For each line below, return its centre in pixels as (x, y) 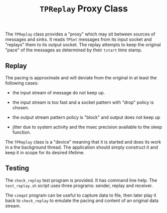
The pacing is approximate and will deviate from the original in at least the (81, 78)
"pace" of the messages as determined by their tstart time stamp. (74, 50)
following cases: (22, 83)
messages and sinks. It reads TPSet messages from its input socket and (79, 39)
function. (22, 132)
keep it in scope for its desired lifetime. (45, 152)
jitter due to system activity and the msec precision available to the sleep (87, 127)
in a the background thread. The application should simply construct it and (82, 147)
